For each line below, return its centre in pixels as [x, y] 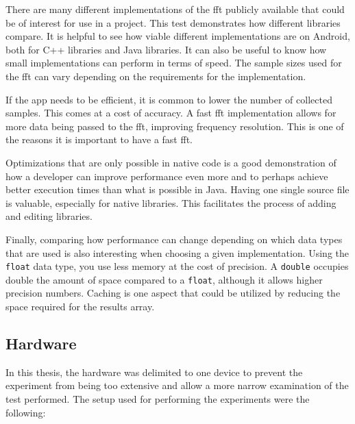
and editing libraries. [49, 216]
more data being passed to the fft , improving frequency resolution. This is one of [175, 126]
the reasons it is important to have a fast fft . [99, 139]
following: [26, 412]
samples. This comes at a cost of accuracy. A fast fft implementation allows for [171, 113]
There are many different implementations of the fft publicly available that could [175, 9]
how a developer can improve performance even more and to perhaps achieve [167, 176]
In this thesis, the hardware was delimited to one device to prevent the [154, 372]
